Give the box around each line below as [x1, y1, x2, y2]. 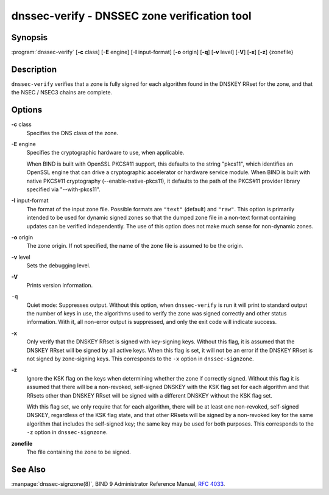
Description [11, 64, 57, 74]
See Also [11, 464, 46, 474]
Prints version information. [26, 281, 93, 289]
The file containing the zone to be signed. [26, 448, 131, 455]
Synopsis [11, 32, 48, 43]
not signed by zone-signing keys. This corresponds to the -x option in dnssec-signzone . [26, 355, 254, 362]
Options [11, 105, 43, 115]
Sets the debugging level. [26, 262, 91, 269]
